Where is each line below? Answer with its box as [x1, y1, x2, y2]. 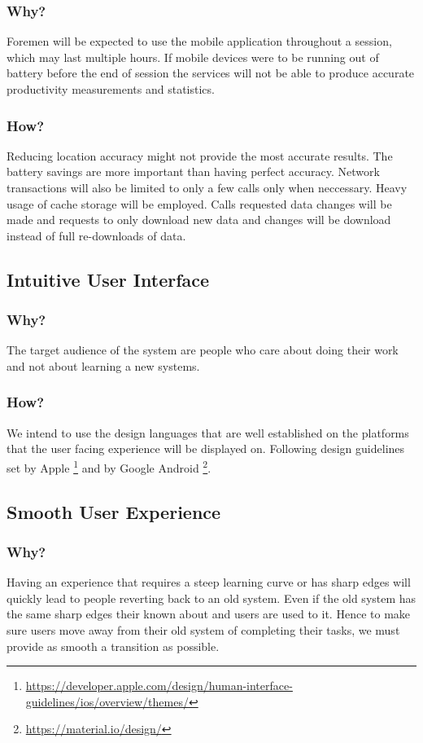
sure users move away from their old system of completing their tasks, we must [7, 622, 400, 638]
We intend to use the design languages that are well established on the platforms [7, 424, 409, 441]
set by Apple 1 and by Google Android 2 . [7, 456, 211, 476]
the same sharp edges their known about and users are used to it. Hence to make [7, 605, 411, 622]
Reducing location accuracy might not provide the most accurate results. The [7, 147, 393, 164]
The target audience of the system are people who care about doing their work [7, 341, 399, 358]
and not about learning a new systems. [7, 357, 200, 374]
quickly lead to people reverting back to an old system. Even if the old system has [7, 589, 416, 606]
